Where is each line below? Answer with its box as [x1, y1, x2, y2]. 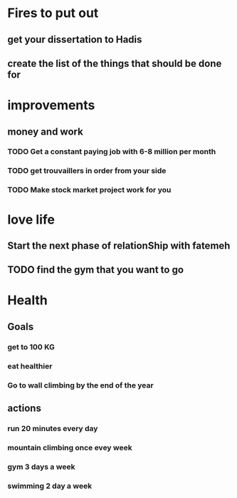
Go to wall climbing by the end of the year [7, 380, 154, 390]
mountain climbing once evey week [7, 442, 133, 452]
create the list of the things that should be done [7, 57, 222, 69]
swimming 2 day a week [7, 481, 93, 491]
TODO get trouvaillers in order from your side [7, 166, 167, 176]
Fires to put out [7, 5, 99, 21]
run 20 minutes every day [7, 423, 98, 433]
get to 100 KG [7, 342, 56, 352]
